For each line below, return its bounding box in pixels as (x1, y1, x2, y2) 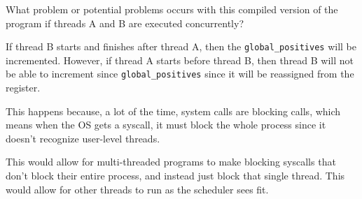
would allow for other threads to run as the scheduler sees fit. (6, 182, 269, 196)
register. (6, 80, 41, 95)
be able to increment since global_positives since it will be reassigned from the (6, 66, 354, 81)
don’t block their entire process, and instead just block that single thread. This (6, 168, 345, 183)
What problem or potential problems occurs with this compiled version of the (6, 2, 338, 16)
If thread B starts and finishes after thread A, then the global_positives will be (6, 39, 356, 54)
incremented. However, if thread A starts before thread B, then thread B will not (6, 52, 354, 67)
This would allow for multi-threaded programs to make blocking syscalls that (6, 154, 336, 169)
